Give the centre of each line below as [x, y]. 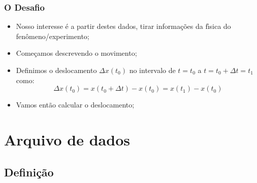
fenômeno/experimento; [53, 36]
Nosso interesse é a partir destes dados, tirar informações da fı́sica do [123, 26]
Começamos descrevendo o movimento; [76, 53]
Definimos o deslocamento [56, 70]
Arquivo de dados [67, 139]
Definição [29, 172]
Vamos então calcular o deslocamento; [75, 105]
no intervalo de [152, 70]
